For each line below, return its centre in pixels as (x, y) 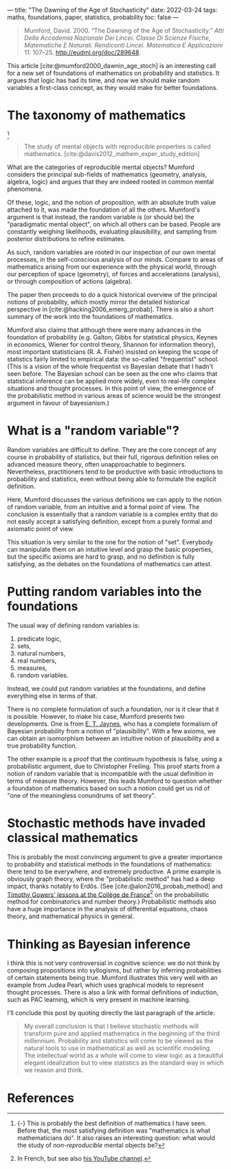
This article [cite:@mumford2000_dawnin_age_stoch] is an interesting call (112, 66)
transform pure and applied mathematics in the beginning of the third (122, 1034)
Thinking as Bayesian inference (99, 944)
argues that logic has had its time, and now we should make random (104, 80)
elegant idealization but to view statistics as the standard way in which (124, 1063)
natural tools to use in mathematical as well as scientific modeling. (118, 1048)
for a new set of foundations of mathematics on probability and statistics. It (113, 73)
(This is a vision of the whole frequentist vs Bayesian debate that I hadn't (110, 366)
